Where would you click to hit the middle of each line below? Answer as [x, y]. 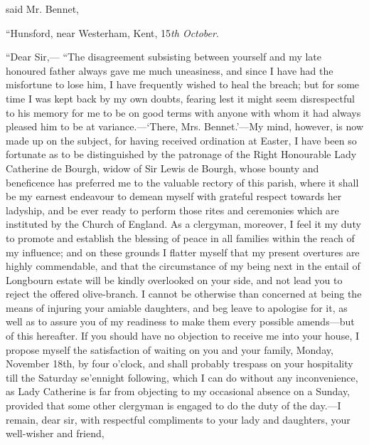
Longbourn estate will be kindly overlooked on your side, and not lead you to [174, 279]
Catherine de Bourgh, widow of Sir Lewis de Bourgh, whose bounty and [162, 168]
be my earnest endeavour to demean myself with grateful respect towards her [174, 196]
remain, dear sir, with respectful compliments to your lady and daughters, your [178, 419]
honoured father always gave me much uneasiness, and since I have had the [170, 70]
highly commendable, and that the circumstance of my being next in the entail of [183, 266]
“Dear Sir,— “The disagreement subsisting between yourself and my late [164, 57]
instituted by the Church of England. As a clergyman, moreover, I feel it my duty [183, 224]
